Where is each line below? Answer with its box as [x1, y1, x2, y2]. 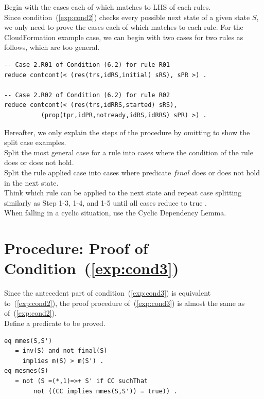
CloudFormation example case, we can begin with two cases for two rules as [4, 31, 243, 42]
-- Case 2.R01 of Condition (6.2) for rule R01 [4, 61, 170, 68]
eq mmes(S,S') [4, 337, 52, 344]
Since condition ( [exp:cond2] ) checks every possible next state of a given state [4, 11, 250, 22]
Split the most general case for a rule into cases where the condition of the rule [4, 147, 253, 157]
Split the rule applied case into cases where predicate [4, 167, 171, 177]
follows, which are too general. [4, 42, 100, 52]
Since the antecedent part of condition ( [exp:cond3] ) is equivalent [4, 287, 211, 298]
